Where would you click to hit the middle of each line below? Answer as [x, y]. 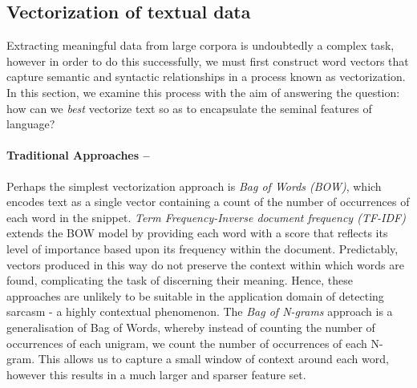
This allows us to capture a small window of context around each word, [213, 359]
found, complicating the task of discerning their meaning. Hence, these [180, 280]
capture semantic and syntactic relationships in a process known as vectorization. [206, 77]
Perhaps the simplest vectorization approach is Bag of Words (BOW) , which [194, 186]
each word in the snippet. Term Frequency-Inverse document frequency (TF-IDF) [206, 217]
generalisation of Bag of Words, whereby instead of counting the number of [191, 327]
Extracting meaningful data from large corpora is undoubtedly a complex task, [200, 45]
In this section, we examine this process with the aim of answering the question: [203, 92]
